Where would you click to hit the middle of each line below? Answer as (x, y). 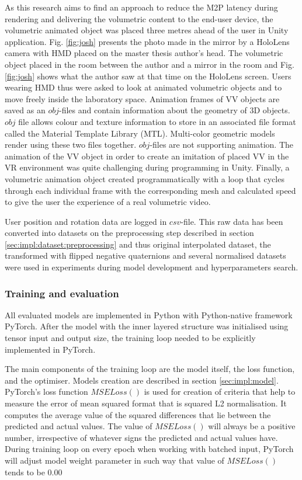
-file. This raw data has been (232, 221)
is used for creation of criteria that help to (220, 392)
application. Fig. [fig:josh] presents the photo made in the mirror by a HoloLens (147, 41)
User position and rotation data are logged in (86, 221)
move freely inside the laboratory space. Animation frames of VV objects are (142, 98)
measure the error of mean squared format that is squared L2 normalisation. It (146, 403)
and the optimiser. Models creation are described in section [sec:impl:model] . (142, 380)
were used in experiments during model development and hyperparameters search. (152, 267)
